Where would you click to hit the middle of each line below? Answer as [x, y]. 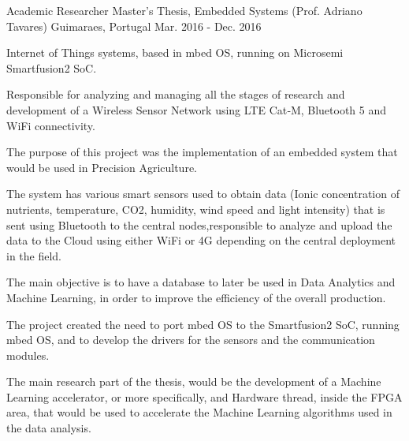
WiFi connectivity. [51, 125]
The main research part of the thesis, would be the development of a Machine [194, 381]
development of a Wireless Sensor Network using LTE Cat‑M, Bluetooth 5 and [197, 109]
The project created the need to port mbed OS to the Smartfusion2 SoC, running [203, 324]
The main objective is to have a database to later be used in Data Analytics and [201, 282]
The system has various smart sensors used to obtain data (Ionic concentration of [203, 194]
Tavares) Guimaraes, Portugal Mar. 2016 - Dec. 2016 [134, 26]
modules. [28, 355]
